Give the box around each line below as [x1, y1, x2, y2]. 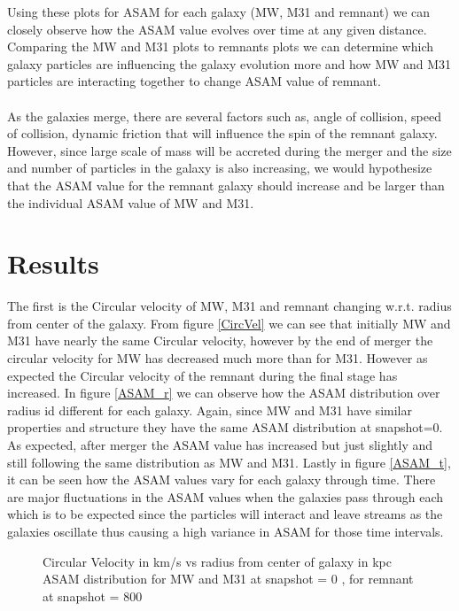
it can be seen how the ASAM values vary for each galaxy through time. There [7, 470, 436, 489]
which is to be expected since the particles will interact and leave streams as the [7, 505, 443, 523]
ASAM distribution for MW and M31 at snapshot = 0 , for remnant [43, 569, 414, 588]
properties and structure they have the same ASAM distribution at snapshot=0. [7, 418, 443, 437]
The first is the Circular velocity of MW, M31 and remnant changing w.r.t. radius [7, 297, 452, 315]
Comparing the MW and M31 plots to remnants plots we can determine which [7, 37, 433, 56]
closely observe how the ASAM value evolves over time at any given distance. [7, 19, 427, 38]
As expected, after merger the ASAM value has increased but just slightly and [7, 436, 433, 453]
